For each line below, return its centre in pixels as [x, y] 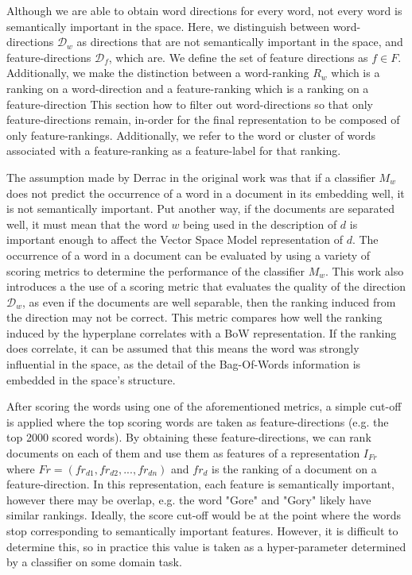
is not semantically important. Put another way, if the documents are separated [200, 208]
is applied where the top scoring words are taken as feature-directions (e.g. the [198, 421]
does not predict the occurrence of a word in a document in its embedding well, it [206, 193]
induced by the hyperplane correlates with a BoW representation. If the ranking [202, 332]
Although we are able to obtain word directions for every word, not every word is [204, 10]
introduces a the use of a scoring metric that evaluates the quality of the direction [206, 286]
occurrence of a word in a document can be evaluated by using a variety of [189, 255]
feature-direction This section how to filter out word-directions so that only [190, 104]
